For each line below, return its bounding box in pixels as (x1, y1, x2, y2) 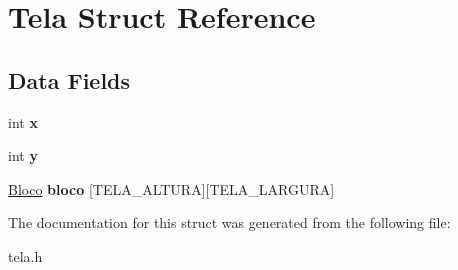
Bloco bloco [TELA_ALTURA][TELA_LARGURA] (8, 178, 335, 199)
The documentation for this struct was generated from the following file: (8, 212, 451, 233)
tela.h (8, 245, 43, 266)
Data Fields (8, 64, 131, 95)
